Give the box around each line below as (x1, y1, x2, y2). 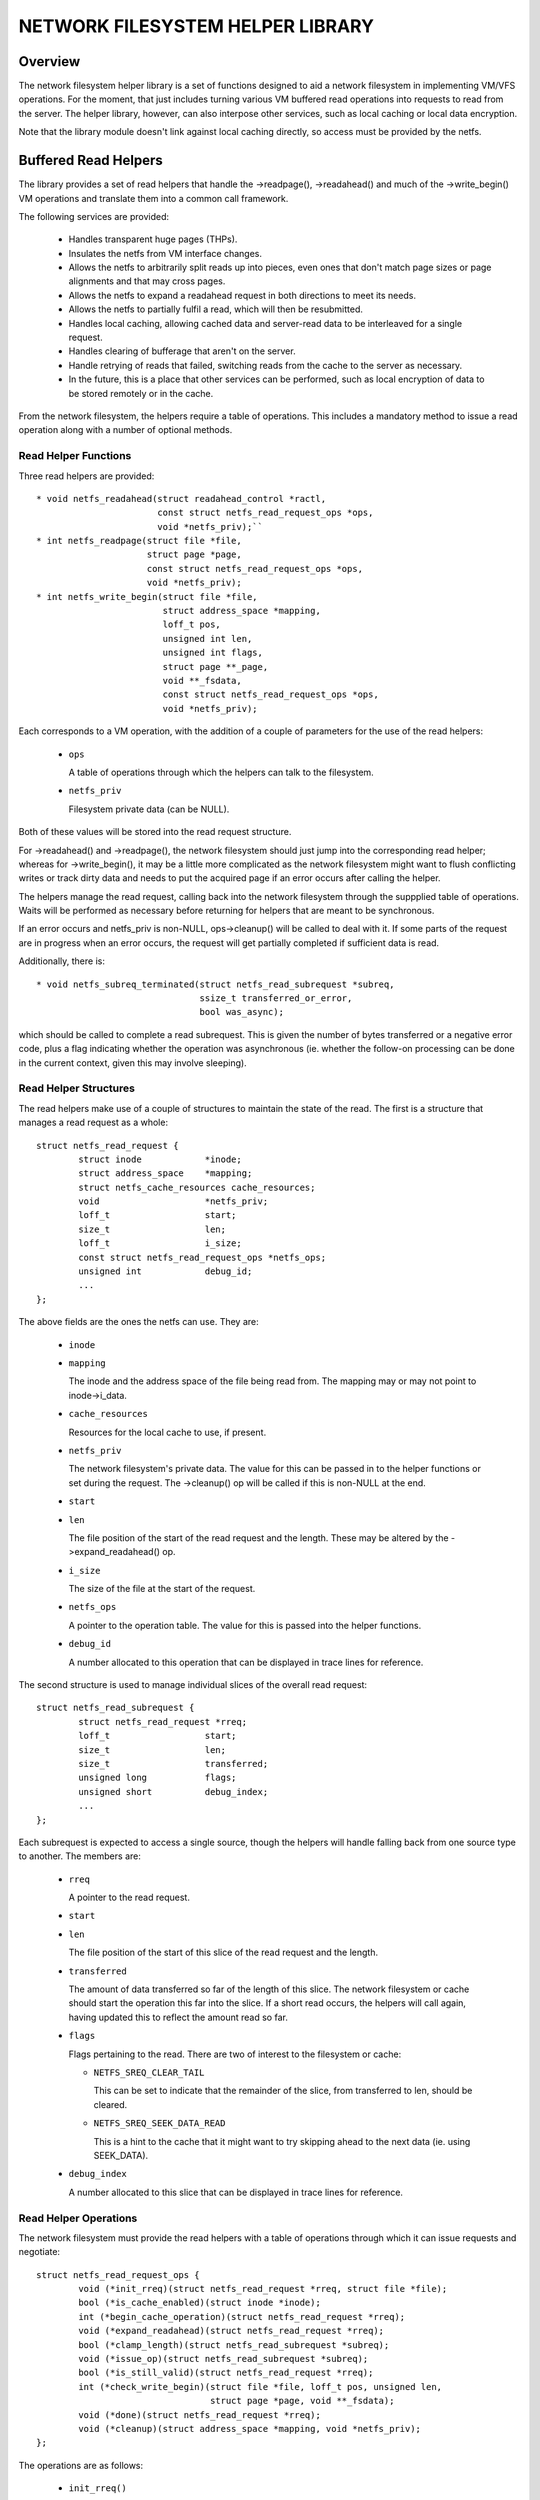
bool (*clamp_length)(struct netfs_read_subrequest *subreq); (78, 2339, 390, 2350)
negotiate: (18, 2246, 60, 2258)
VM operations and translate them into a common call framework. (18, 192, 289, 204)
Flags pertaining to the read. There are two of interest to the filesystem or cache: (68, 2048, 402, 2060)
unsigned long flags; (78, 1772, 237, 1784)
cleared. (93, 2098, 128, 2110)
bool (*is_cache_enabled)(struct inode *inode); (78, 2297, 322, 2309)
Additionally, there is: (18, 955, 105, 967)
